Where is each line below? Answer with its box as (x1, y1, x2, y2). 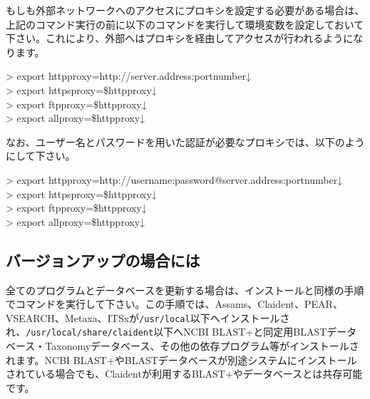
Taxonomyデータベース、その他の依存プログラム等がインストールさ (45, 338, 359, 353)
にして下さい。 (6, 148, 76, 163)
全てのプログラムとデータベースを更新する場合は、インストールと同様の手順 (6, 282, 364, 297)
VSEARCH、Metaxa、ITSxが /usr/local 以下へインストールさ (6, 310, 290, 325)
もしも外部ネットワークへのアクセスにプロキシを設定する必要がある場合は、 (6, 3, 365, 17)
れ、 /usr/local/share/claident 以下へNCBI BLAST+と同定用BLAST (6, 324, 327, 339)
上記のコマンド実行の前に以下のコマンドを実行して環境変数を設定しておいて (6, 16, 364, 31)
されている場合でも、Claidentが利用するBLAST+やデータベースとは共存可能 (6, 366, 363, 381)
